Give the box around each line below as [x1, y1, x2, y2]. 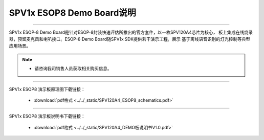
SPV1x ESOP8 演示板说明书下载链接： [9, 113, 86, 119]
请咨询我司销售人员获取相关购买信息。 [34, 66, 112, 71]
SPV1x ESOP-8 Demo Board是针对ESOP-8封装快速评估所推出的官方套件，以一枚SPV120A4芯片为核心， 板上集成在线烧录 [9, 29, 253, 35]
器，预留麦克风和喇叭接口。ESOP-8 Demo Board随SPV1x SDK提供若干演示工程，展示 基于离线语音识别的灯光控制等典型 [9, 36, 250, 42]
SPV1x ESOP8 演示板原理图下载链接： [9, 86, 86, 92]
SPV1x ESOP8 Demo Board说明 [9, 7, 136, 18]
